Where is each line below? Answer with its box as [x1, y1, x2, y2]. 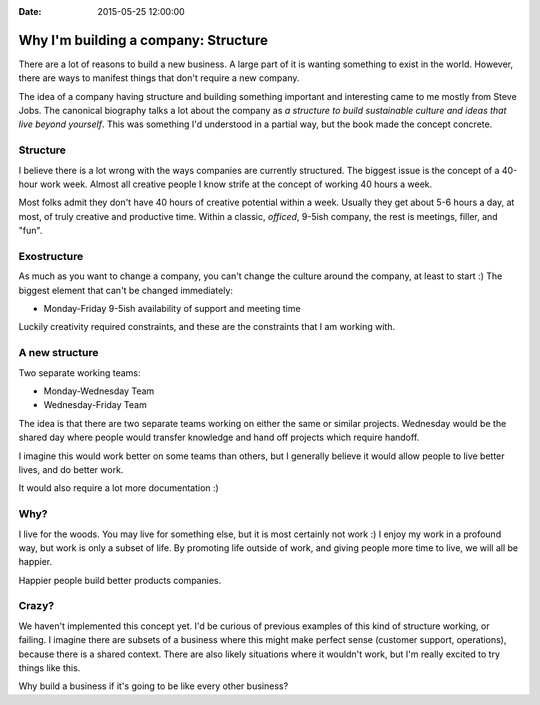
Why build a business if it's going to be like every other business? [18, 680, 289, 692]
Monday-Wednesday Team [43, 385, 155, 397]
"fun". [18, 225, 43, 237]
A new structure [18, 346, 99, 360]
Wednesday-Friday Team [43, 399, 147, 411]
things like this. [18, 661, 81, 674]
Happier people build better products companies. [18, 574, 222, 586]
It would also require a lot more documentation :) [18, 482, 219, 494]
